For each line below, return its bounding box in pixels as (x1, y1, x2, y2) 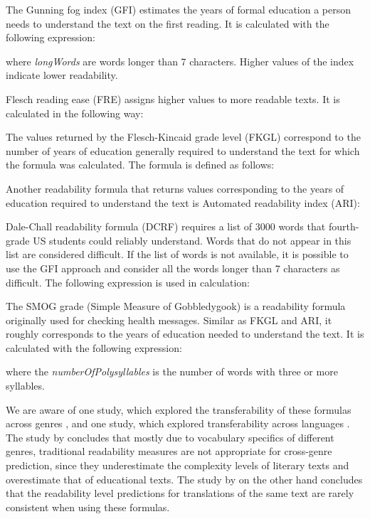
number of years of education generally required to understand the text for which (6, 143, 360, 158)
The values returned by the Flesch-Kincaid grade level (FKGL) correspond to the (6, 129, 361, 144)
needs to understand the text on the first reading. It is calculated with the (6, 16, 329, 31)
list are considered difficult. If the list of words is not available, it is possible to (6, 247, 349, 262)
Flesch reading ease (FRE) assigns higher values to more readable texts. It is (6, 91, 340, 106)
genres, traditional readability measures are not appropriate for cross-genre (6, 444, 332, 459)
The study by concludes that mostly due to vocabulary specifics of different (6, 429, 334, 444)
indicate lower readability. (6, 68, 118, 82)
